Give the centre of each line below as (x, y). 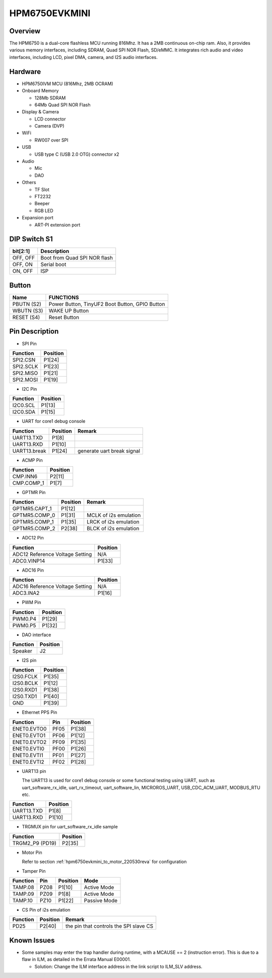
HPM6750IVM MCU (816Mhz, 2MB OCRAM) (67, 84)
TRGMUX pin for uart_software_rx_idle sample (70, 827)
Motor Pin (32, 852)
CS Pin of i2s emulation (46, 909)
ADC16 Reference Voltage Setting (52, 586)
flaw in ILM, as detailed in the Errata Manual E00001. (76, 959)
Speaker (22, 651)
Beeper (42, 204)
